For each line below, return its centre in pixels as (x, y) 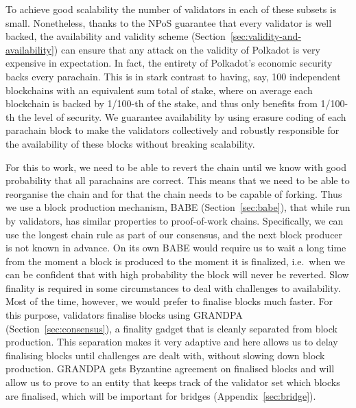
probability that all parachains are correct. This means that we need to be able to (178, 180)
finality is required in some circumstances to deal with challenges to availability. (173, 287)
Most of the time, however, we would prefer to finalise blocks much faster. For (169, 301)
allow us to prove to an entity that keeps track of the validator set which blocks (173, 382)
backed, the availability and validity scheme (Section (116, 36)
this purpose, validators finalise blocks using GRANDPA (124, 315)
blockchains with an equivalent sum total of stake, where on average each (159, 90)
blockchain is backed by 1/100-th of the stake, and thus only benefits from (162, 103)
